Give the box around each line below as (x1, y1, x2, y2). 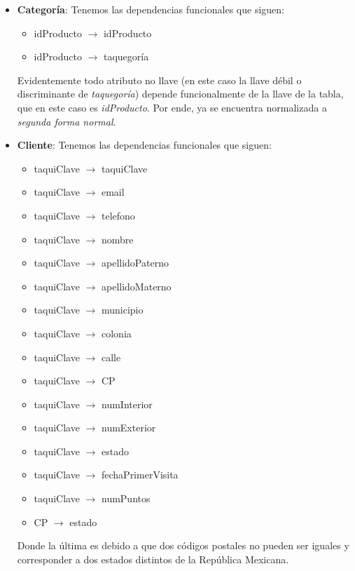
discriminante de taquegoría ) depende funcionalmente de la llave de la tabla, (17, 86, 344, 101)
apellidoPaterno (101, 255, 169, 270)
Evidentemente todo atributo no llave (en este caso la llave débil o (17, 72, 302, 87)
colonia (101, 325, 132, 340)
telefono (101, 208, 135, 222)
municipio (101, 302, 144, 317)
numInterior (101, 396, 153, 411)
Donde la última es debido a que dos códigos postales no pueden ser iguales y (17, 538, 349, 553)
